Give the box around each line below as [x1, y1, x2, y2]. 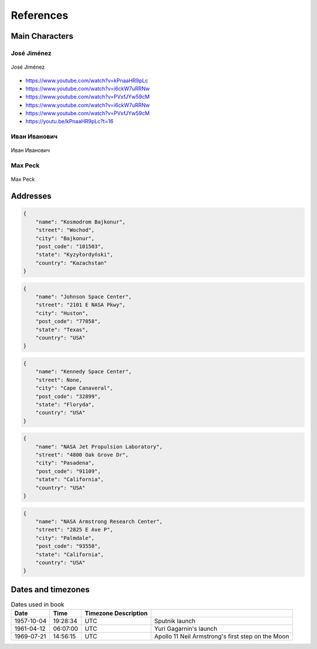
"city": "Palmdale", [35, 535, 95, 541]
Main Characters [11, 31, 73, 41]
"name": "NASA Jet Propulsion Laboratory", [35, 443, 163, 450]
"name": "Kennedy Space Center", [35, 369, 132, 375]
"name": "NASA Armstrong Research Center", [35, 518, 163, 525]
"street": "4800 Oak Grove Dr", [35, 452, 129, 458]
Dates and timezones [11, 584, 90, 594]
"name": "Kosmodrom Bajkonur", [35, 218, 126, 225]
